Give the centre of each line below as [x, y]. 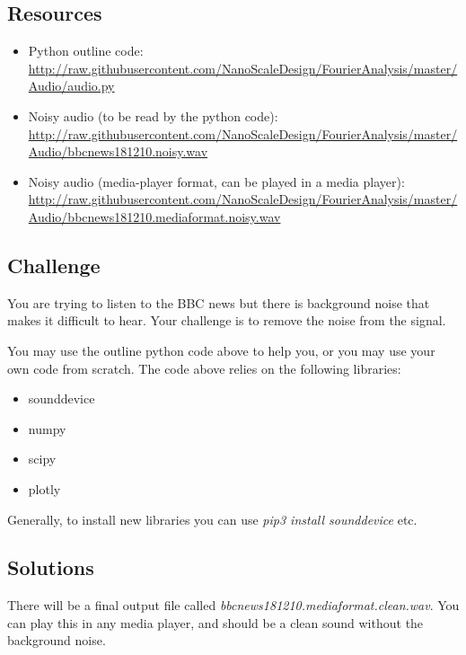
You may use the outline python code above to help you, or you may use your [221, 350]
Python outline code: [86, 51]
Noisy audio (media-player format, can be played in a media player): [216, 181]
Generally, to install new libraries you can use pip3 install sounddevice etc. [212, 519]
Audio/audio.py [71, 86]
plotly [44, 488]
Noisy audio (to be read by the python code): [153, 115]
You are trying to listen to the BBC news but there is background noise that [219, 302]
